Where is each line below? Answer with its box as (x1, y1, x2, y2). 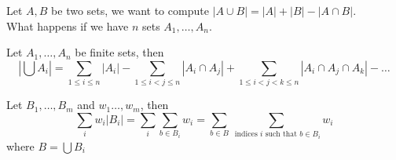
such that (265, 130, 297, 139)
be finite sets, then (75, 44, 164, 60)
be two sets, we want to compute (51, 2, 209, 18)
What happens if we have (6, 17, 129, 34)
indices (234, 130, 258, 139)
